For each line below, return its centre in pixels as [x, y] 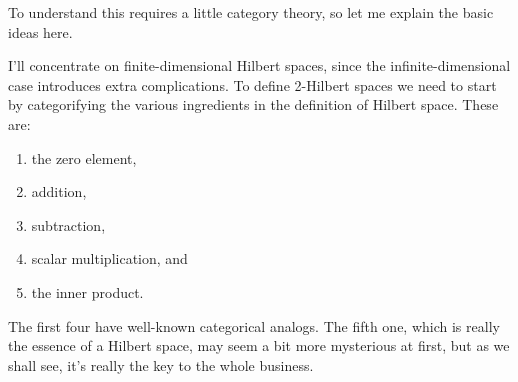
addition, [59, 191]
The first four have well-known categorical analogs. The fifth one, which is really [254, 325]
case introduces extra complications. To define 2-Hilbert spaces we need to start [252, 84]
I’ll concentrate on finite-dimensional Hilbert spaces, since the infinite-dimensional [259, 65]
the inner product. [87, 291]
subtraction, [68, 224]
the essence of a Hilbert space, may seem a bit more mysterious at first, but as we [259, 345]
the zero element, [84, 157]
